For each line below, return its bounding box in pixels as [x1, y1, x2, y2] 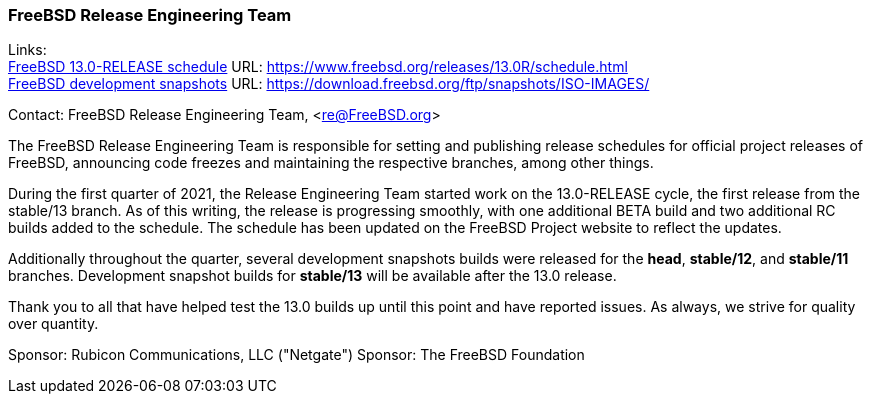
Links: [8, 41, 47, 59]
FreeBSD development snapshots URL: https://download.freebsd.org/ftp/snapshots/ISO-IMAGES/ [8, 75, 650, 93]
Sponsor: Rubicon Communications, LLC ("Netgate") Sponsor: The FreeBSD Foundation [8, 346, 585, 364]
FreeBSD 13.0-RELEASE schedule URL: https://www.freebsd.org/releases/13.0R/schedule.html [8, 58, 628, 76]
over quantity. [8, 315, 99, 333]
